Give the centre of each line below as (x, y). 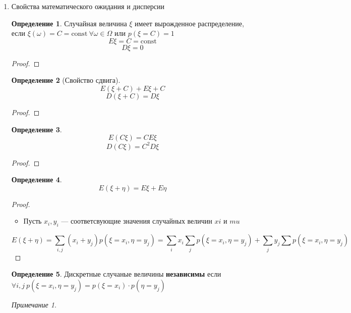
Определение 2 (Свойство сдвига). (66, 80)
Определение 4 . (37, 179)
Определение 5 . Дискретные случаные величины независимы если (116, 274)
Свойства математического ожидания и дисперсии (88, 6)
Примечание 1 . (34, 304)
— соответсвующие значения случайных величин (137, 221)
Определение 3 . (37, 129)
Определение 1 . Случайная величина (69, 23)
